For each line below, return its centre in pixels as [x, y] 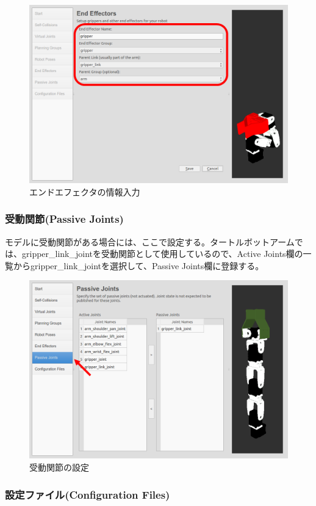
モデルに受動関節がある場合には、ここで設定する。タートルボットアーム [150, 241]
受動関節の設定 [59, 467]
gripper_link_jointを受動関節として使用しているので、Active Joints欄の [162, 254]
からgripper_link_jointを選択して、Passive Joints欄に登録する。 [138, 265]
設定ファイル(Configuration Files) [88, 494]
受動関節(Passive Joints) [64, 219]
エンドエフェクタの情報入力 [85, 191]
